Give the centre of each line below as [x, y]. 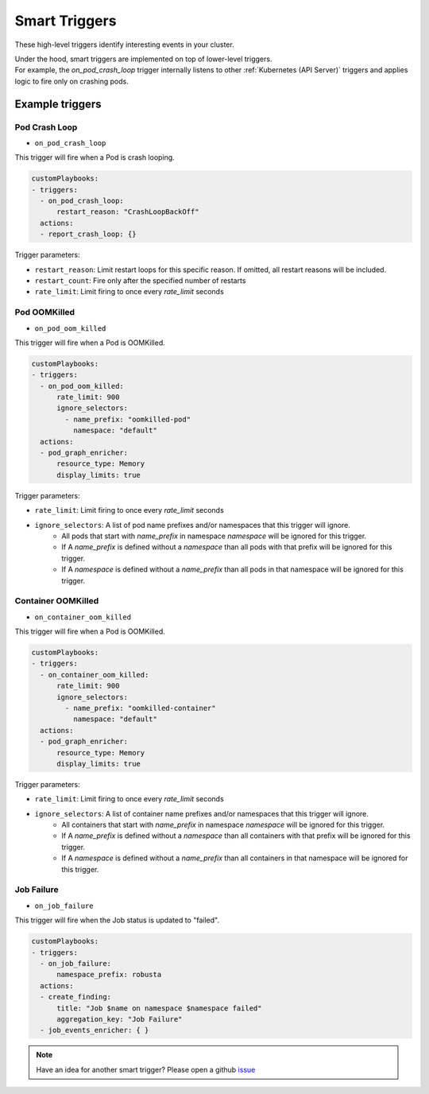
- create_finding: [75, 997]
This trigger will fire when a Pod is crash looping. [95, 157]
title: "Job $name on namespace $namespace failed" [159, 1008]
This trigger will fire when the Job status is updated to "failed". [117, 920]
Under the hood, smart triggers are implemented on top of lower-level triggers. [143, 59]
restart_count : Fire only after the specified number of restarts [140, 280]
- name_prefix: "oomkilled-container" [140, 708]
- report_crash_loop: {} [88, 234]
